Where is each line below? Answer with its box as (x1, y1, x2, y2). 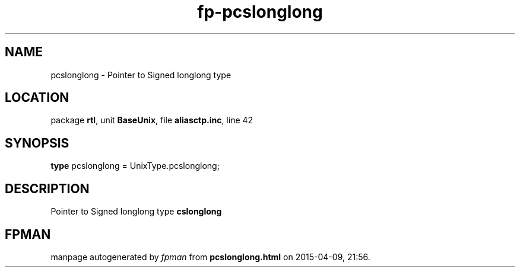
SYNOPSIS (5, 135, 69, 151)
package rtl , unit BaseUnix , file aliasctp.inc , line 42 (50, 115, 253, 126)
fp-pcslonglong (197, 2, 323, 22)
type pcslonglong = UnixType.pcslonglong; (50, 161, 220, 171)
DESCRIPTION (5, 181, 90, 196)
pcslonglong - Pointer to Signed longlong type (50, 69, 232, 80)
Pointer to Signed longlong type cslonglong (50, 206, 222, 217)
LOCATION (5, 90, 69, 105)
